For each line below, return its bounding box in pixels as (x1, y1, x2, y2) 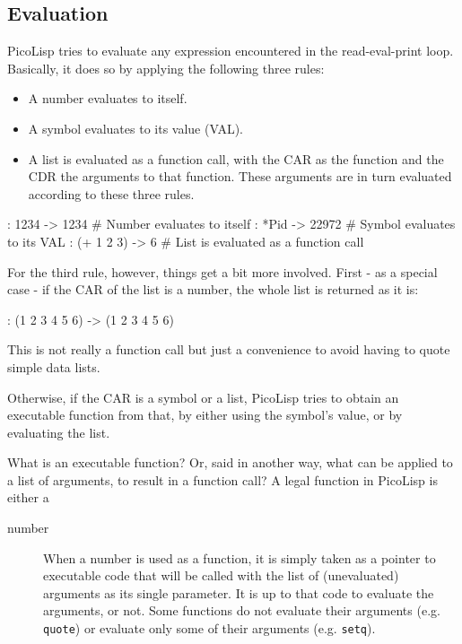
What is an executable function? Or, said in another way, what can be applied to (7, 453, 453, 472)
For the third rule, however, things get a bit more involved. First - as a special (7, 262, 438, 281)
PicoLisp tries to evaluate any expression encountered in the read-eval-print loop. (7, 41, 454, 60)
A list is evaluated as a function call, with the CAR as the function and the (28, 149, 444, 168)
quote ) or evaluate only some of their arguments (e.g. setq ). (43, 619, 376, 638)
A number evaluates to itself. (28, 89, 187, 108)
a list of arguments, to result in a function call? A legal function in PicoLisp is (7, 470, 438, 489)
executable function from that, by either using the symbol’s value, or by (7, 405, 403, 424)
